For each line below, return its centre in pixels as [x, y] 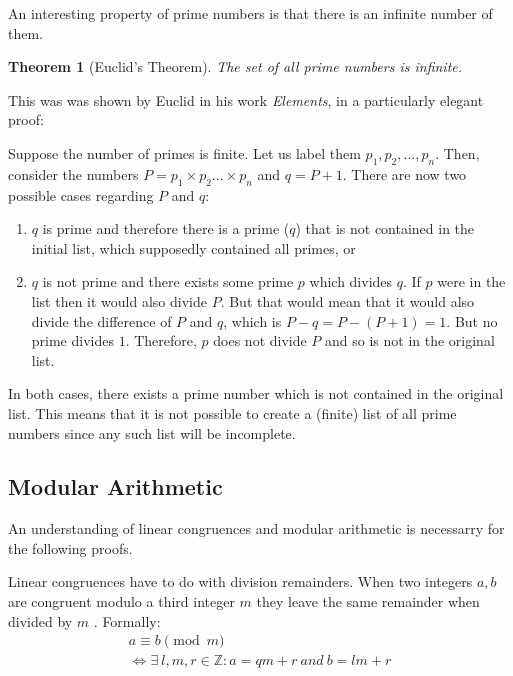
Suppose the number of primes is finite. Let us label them [184, 152]
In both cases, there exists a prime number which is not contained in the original [256, 393]
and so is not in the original [410, 340]
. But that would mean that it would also [347, 300]
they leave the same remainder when [368, 601]
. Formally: [127, 620]
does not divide [260, 340]
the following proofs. [70, 547]
